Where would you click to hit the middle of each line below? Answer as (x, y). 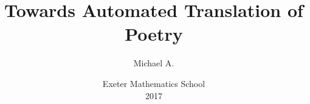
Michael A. (154, 63)
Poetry (154, 34)
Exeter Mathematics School (154, 83)
